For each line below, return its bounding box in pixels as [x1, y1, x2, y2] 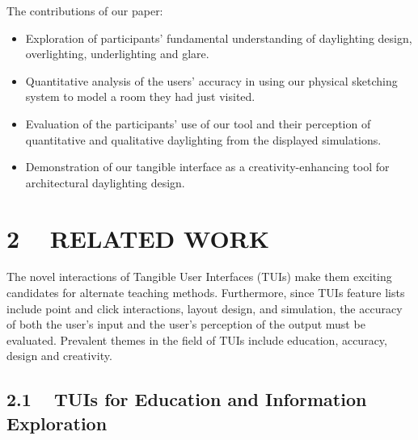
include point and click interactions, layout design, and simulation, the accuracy [6, 300, 403, 316]
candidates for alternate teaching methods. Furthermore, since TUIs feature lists [6, 284, 405, 301]
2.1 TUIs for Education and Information [6, 387, 367, 412]
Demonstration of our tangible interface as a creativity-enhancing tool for [25, 158, 390, 175]
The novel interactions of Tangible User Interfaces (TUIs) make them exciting [6, 268, 392, 285]
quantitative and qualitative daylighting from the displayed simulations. [25, 131, 382, 148]
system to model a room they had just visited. [25, 88, 255, 105]
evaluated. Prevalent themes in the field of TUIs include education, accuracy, [6, 331, 387, 348]
